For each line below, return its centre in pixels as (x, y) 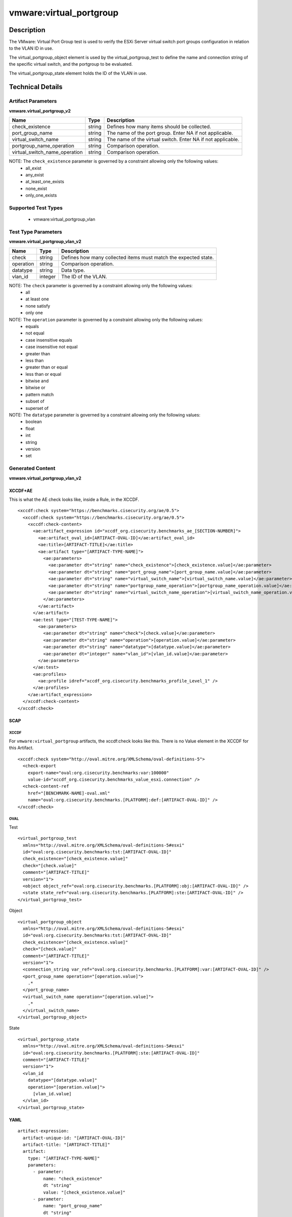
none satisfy (38, 306)
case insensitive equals (49, 340)
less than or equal (44, 374)
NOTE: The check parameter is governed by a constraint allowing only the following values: (101, 285)
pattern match (40, 394)
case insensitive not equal (52, 347)
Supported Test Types (36, 208)
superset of (37, 408)
